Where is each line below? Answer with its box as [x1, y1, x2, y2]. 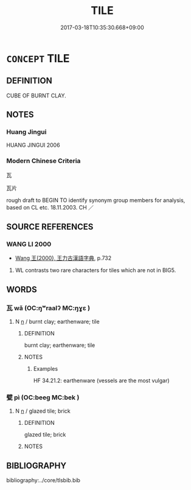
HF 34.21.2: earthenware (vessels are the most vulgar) [33, 377, 170, 384]
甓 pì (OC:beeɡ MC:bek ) [6, 393, 80, 402]
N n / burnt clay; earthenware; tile [15, 318, 100, 326]
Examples [33, 365, 58, 373]
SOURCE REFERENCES [6, 222, 94, 232]
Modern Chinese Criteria [6, 156, 81, 165]
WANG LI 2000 [6, 240, 52, 248]
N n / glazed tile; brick [15, 407, 71, 415]
